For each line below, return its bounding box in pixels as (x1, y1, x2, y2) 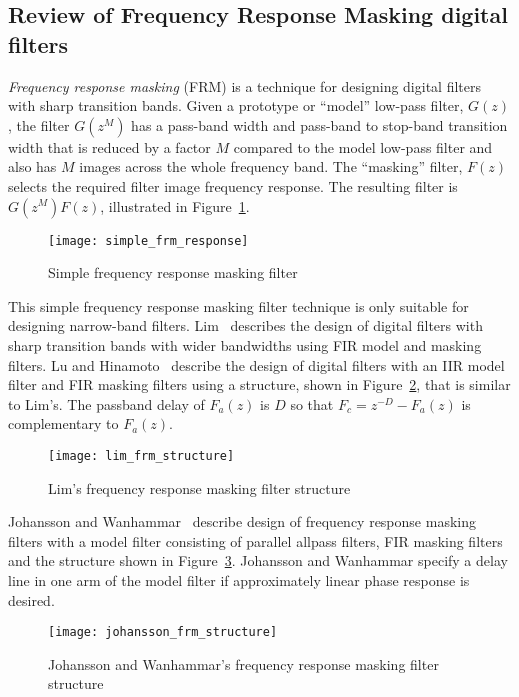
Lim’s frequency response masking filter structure (48, 477, 351, 498)
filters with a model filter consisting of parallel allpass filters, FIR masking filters (8, 530, 503, 551)
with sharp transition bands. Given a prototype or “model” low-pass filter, (8, 95, 464, 116)
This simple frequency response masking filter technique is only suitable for (8, 295, 469, 316)
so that (290, 393, 334, 414)
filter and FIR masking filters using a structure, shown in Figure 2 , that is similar (8, 374, 511, 395)
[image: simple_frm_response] (48, 233, 249, 248)
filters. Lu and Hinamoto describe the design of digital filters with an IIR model (8, 354, 505, 375)
